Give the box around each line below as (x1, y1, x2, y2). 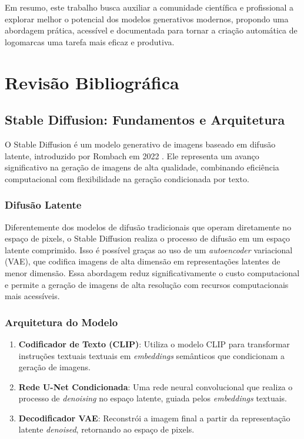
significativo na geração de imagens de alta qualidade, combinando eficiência (5, 161, 279, 173)
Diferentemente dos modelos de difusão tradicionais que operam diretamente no (5, 220, 292, 233)
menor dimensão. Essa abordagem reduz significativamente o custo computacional (5, 266, 300, 279)
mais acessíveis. (5, 290, 60, 302)
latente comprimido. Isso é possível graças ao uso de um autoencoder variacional (5, 243, 293, 256)
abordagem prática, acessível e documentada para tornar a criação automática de (5, 24, 298, 36)
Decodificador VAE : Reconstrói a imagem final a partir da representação (18, 411, 290, 424)
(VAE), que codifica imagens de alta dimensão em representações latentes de (5, 255, 280, 267)
